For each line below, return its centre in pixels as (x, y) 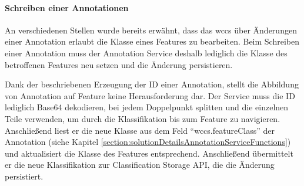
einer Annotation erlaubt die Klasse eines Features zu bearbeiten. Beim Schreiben (152, 41)
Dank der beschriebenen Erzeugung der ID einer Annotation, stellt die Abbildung (152, 84)
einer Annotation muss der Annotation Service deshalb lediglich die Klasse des (146, 53)
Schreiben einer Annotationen (67, 7)
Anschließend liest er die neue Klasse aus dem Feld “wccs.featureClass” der (140, 130)
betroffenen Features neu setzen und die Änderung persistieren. (119, 64)
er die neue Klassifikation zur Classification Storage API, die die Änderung (140, 165)
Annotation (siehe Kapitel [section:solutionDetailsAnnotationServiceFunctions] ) (148, 142)
